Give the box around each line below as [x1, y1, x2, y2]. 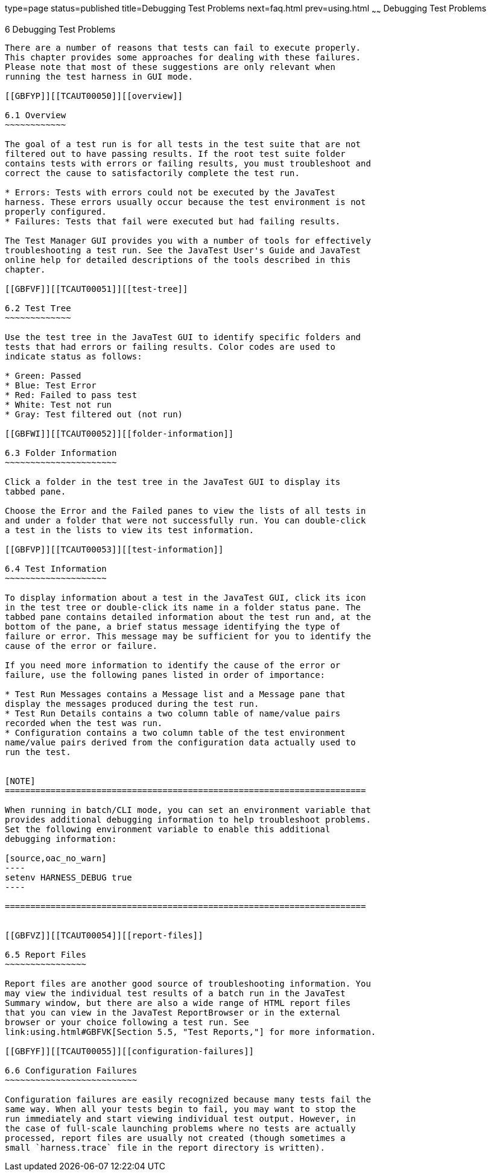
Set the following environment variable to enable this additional [5, 824, 331, 834]
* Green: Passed [5, 370, 81, 381]
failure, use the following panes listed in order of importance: [5, 669, 326, 680]
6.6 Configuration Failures [5, 1065, 138, 1075]
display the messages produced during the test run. [5, 698, 259, 709]
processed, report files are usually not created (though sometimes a [5, 1133, 346, 1143]
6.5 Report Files [5, 949, 86, 959]
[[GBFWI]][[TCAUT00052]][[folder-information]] [5, 428, 234, 438]
